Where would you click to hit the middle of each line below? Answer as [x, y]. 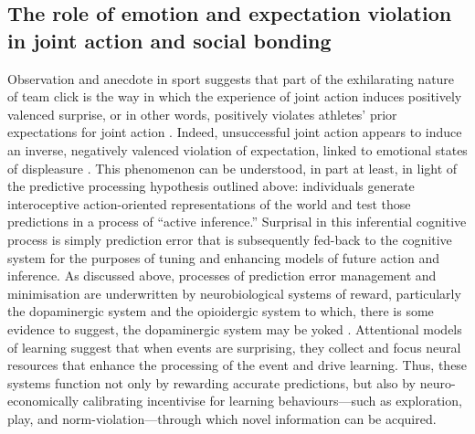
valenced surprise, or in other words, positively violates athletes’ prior [202, 114]
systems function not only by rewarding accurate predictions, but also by [212, 382]
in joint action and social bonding [169, 40]
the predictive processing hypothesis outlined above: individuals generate [211, 186]
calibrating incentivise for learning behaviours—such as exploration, [272, 401]
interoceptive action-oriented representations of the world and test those [209, 203]
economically [43, 401]
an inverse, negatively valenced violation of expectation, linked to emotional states [237, 149]
